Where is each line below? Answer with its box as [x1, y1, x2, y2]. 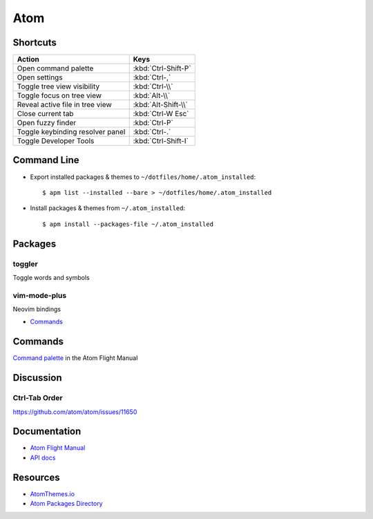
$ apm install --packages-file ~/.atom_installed [42, 220, 214, 228]
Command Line [12, 154, 79, 166]
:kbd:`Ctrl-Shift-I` [133, 136, 189, 146]
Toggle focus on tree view [17, 91, 102, 100]
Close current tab [17, 109, 74, 119]
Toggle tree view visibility [17, 82, 100, 91]
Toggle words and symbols [12, 273, 90, 281]
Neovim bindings [12, 305, 61, 314]
